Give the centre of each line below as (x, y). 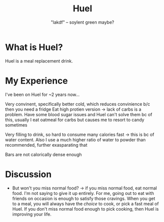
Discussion (28, 174)
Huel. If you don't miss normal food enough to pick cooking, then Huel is (85, 209)
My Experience (36, 80)
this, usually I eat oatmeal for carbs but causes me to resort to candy (75, 120)
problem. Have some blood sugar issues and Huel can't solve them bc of (79, 114)
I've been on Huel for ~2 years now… (42, 95)
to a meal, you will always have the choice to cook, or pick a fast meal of (85, 204)
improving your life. (32, 214)
